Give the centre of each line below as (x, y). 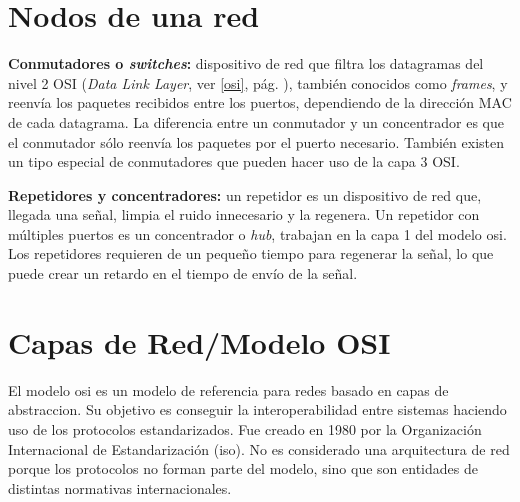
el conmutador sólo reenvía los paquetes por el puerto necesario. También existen (256, 141)
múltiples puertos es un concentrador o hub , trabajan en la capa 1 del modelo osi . (257, 233)
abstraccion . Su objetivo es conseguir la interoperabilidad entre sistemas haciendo (257, 409)
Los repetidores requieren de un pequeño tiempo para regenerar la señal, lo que (251, 253)
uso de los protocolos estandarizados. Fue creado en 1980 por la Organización (245, 428)
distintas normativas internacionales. (120, 487)
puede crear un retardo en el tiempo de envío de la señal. (183, 273)
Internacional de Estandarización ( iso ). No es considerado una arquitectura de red (259, 448)
